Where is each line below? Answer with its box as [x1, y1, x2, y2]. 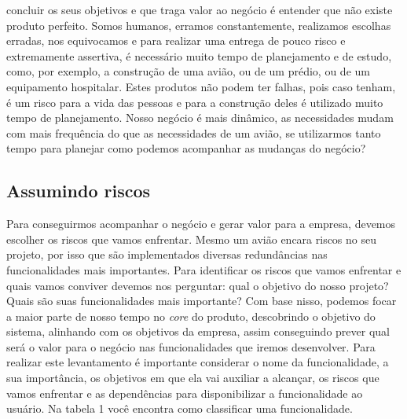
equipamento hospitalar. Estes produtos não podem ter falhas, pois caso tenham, [6, 78, 396, 94]
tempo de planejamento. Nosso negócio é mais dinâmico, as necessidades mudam [6, 109, 394, 126]
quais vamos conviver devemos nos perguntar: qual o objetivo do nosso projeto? [6, 277, 389, 293]
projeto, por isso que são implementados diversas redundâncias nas [6, 246, 328, 263]
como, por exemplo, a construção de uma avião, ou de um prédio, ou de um [6, 63, 370, 79]
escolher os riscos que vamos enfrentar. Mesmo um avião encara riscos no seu [6, 230, 377, 247]
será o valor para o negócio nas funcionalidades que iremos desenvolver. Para [6, 338, 376, 355]
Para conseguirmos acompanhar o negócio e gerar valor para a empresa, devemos [6, 215, 396, 232]
